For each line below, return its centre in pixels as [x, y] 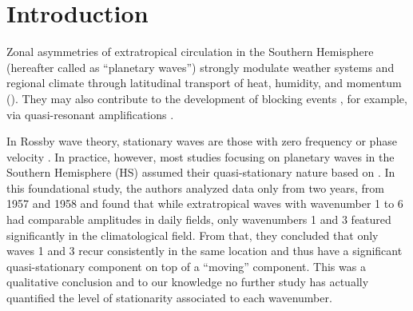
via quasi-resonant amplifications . [90, 114]
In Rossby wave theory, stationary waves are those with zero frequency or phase [202, 141]
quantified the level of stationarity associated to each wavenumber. [169, 298]
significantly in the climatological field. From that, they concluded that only [193, 235]
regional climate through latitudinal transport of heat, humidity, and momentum [204, 83]
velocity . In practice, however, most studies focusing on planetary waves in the [201, 156]
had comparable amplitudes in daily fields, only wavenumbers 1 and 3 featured [199, 219]
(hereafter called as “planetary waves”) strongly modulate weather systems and [201, 67]
